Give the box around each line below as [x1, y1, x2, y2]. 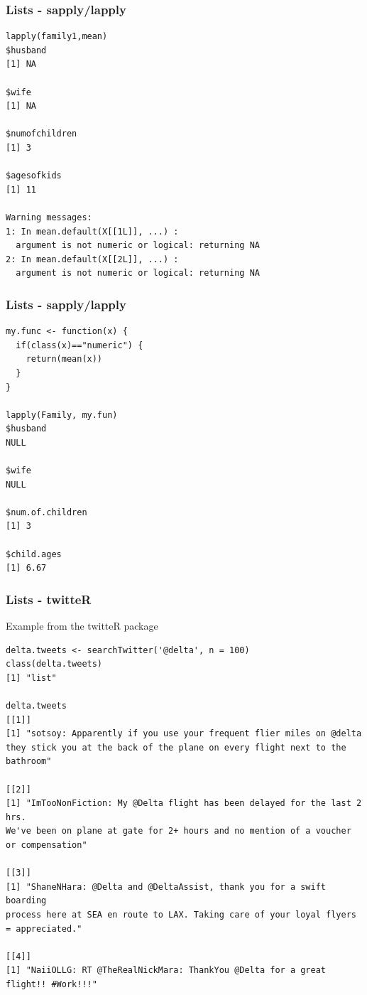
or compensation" [6, 839, 87, 850]
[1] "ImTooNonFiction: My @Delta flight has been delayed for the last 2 [6, 798, 362, 809]
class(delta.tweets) [6, 659, 103, 669]
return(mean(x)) [26, 354, 103, 365]
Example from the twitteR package [6, 618, 158, 633]
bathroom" [6, 756, 52, 767]
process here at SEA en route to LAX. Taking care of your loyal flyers [6, 909, 356, 920]
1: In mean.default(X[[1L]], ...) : [6, 226, 179, 237]
